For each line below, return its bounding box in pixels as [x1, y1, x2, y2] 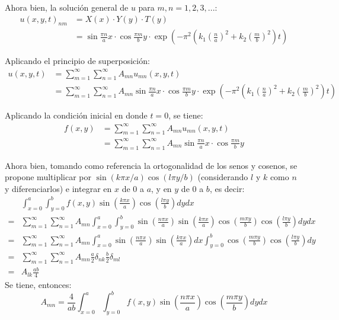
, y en [151, 182, 172, 194]
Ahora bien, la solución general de [5, 1, 129, 13]
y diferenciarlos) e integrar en [5, 182, 112, 194]
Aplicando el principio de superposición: [5, 55, 150, 67]
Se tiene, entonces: [5, 279, 72, 291]
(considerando [197, 171, 248, 183]
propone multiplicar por [5, 171, 91, 183]
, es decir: [209, 182, 245, 194]
